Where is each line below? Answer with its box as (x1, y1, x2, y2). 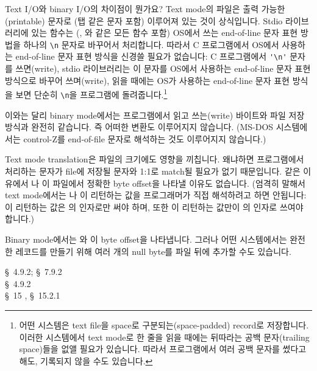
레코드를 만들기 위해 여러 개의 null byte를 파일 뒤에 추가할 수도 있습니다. (15, 244, 291, 257)
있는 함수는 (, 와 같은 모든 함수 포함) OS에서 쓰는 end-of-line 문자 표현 (31, 26, 298, 39)
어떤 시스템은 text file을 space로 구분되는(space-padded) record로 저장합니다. (19, 318, 309, 331)
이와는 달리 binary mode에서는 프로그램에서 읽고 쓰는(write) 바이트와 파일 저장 (5, 108, 305, 121)
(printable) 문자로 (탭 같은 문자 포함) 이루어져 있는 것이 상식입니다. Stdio (5, 14, 283, 27)
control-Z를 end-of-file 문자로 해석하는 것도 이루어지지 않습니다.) (23, 132, 266, 145)
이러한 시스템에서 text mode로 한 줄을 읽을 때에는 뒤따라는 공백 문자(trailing (19, 330, 310, 343)
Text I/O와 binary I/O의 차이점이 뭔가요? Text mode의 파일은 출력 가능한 (5, 2, 285, 15)
